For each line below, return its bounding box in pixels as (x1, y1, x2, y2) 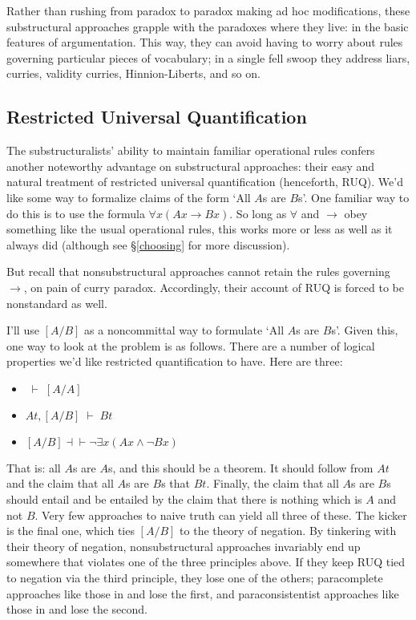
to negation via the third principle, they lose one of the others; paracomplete (6, 569, 383, 586)
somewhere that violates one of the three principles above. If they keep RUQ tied (6, 553, 406, 570)
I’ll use (6, 322, 39, 338)
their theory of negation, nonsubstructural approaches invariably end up (6, 537, 361, 554)
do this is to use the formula (6, 205, 145, 221)
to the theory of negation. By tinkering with (180, 522, 397, 539)
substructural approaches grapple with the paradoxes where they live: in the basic (6, 18, 409, 34)
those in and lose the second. (6, 601, 148, 618)
